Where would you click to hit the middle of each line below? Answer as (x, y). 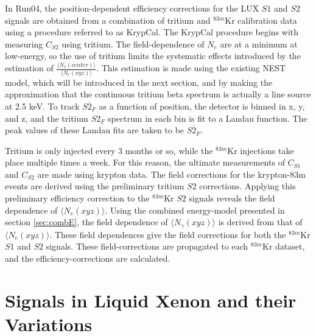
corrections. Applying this (248, 186)
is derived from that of (260, 222)
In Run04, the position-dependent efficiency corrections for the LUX (132, 8)
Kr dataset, (283, 246)
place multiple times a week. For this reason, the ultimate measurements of (145, 162)
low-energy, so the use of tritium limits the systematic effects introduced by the (153, 56)
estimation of (29, 68)
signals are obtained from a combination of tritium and (108, 20)
